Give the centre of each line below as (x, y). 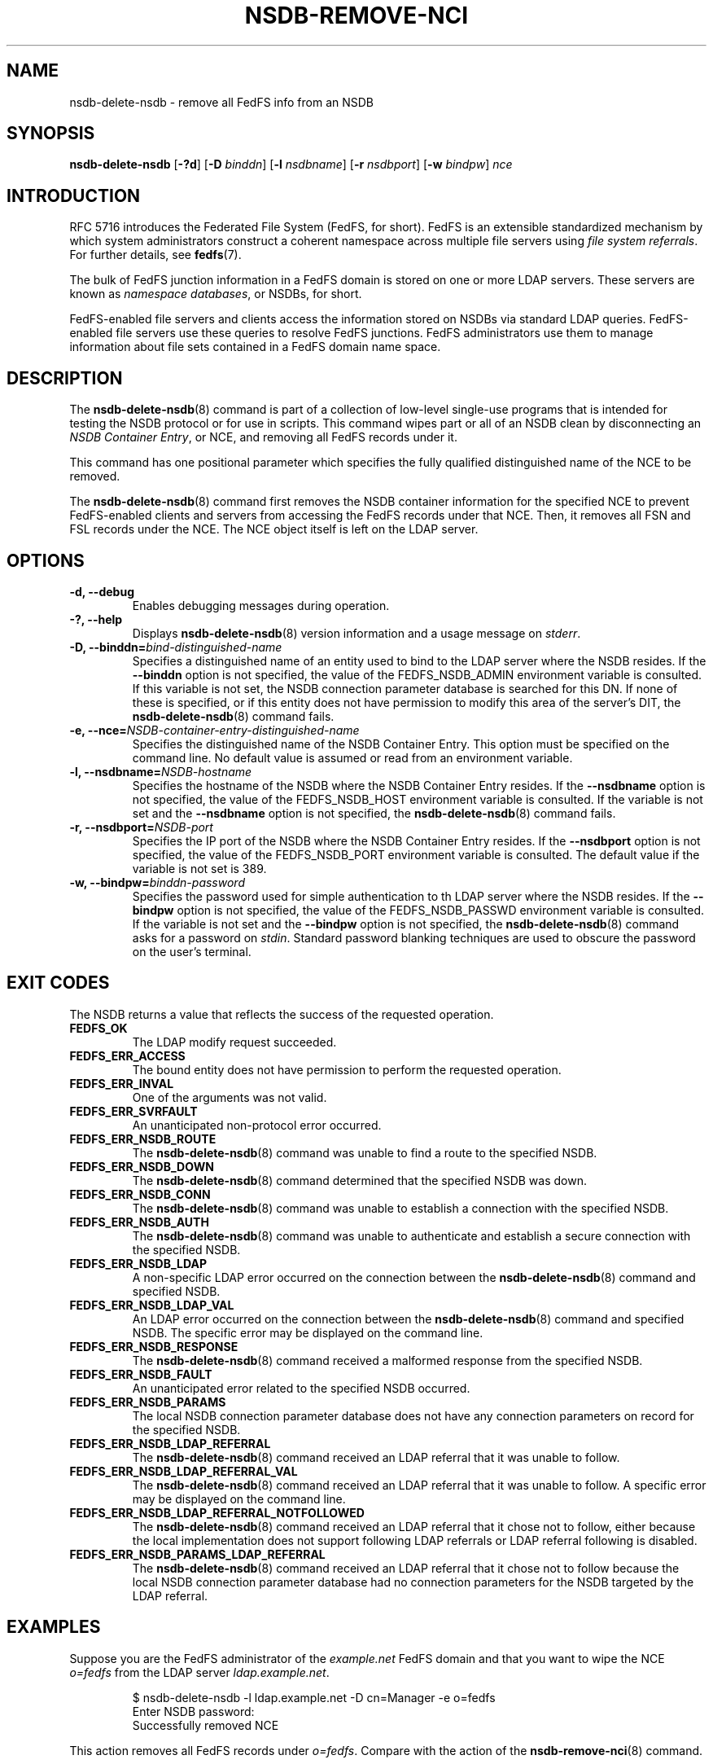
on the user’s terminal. (192, 951)
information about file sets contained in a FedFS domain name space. (255, 347)
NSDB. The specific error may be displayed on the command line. (308, 1332)
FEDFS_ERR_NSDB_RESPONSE (154, 1346)
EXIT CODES (58, 983)
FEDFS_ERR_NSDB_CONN (140, 1194)
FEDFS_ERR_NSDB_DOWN (142, 1166)
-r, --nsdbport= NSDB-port (141, 827)
